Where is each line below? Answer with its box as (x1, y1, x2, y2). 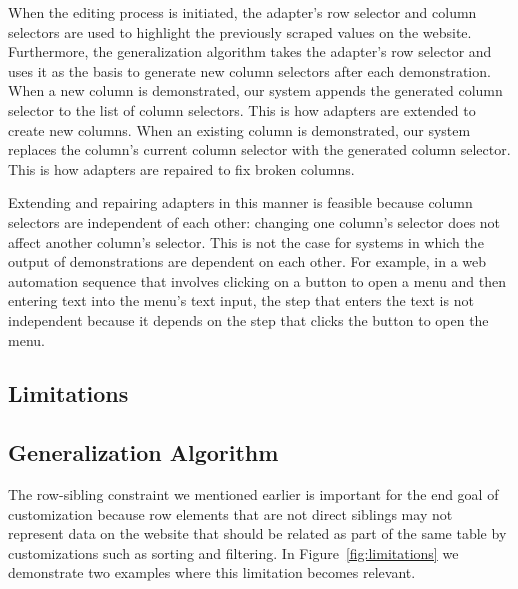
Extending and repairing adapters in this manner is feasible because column (8, 192, 473, 213)
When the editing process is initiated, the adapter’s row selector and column (8, 2, 477, 22)
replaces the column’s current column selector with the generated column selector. (8, 139, 511, 160)
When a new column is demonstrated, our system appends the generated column (8, 80, 503, 101)
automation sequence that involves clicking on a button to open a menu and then (8, 270, 506, 291)
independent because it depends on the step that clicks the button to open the (8, 309, 489, 330)
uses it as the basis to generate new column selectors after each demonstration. (8, 60, 491, 81)
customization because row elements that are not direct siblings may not (8, 503, 453, 524)
